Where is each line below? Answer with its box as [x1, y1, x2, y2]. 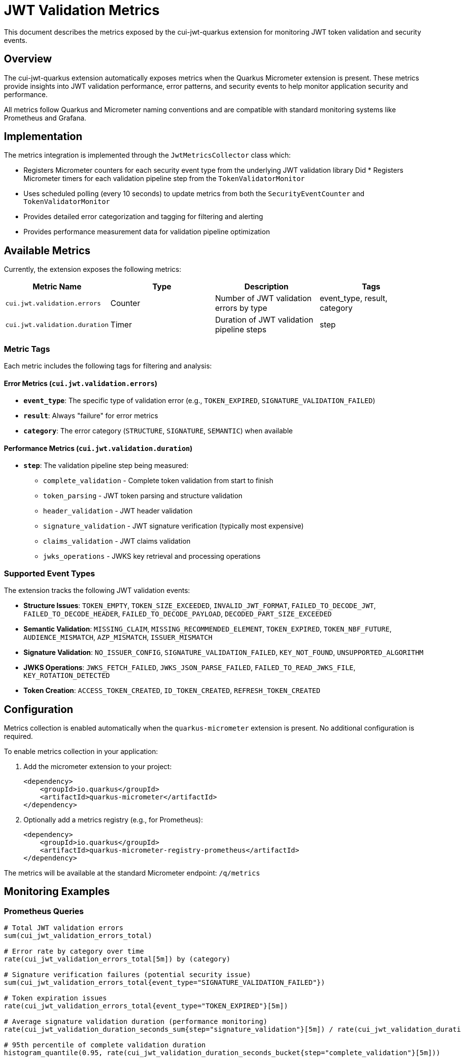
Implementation [4, 130, 83, 143]
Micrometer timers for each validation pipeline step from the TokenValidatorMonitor [23, 174, 305, 183]
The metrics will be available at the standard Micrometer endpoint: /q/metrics [4, 869, 260, 877]
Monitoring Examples [4, 885, 110, 898]
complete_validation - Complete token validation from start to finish [43, 476, 273, 485]
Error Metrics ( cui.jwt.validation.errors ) [4, 379, 158, 388]
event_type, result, [319, 293, 388, 304]
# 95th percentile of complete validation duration [4, 1041, 206, 1049]
